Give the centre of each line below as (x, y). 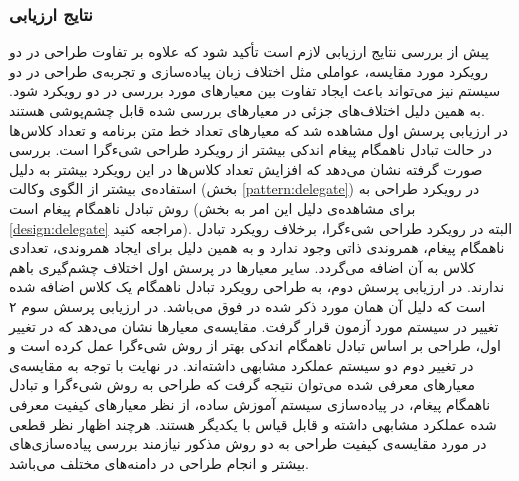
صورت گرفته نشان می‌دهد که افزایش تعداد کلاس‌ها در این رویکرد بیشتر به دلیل (246, 168)
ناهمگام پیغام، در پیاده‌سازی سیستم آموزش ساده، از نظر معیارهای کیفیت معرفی (250, 403)
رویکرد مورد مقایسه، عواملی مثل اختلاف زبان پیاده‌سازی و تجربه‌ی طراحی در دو (248, 70)
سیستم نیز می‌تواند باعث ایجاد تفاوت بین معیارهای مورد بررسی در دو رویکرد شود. (255, 90)
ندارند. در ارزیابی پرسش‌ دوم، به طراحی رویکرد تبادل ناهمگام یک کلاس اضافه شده (257, 286)
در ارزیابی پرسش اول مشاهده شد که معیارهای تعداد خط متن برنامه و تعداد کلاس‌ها (258, 129)
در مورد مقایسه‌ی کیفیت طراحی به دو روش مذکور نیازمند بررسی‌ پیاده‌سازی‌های (248, 443)
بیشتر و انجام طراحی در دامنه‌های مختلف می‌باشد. (159, 462)
